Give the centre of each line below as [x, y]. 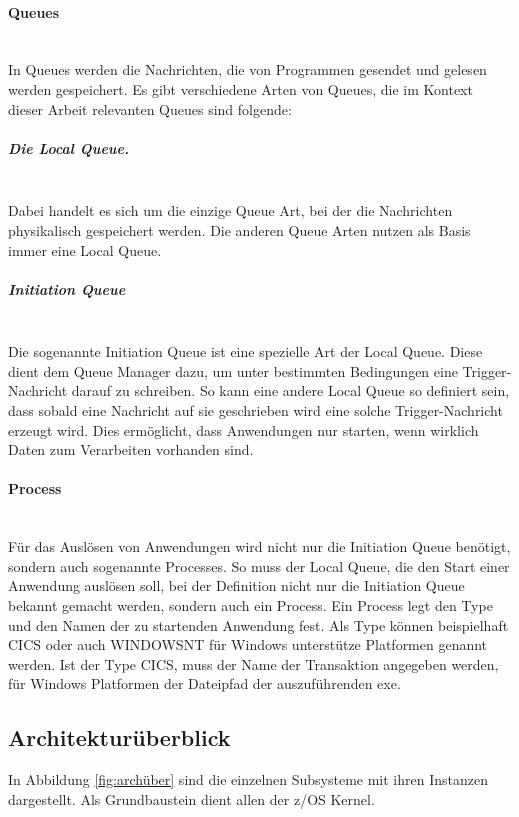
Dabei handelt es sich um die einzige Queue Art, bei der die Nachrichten [230, 210]
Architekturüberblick [119, 737]
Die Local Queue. [68, 147]
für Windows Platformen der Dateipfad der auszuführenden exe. [204, 683]
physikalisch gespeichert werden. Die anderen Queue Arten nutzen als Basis [239, 229]
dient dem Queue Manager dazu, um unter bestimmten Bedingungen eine [233, 370]
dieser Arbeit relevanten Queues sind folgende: [150, 108]
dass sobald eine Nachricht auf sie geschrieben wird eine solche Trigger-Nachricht [255, 410]
